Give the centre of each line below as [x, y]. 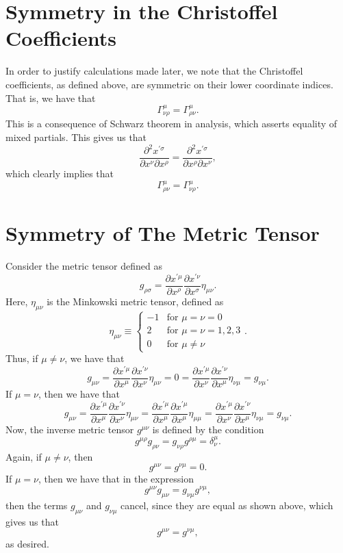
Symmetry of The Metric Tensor [163, 233]
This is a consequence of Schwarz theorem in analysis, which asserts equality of [171, 124]
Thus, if [22, 358]
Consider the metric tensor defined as [84, 266]
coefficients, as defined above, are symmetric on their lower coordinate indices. [169, 84]
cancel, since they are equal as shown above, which [227, 505]
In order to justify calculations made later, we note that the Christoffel [154, 71]
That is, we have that [51, 98]
